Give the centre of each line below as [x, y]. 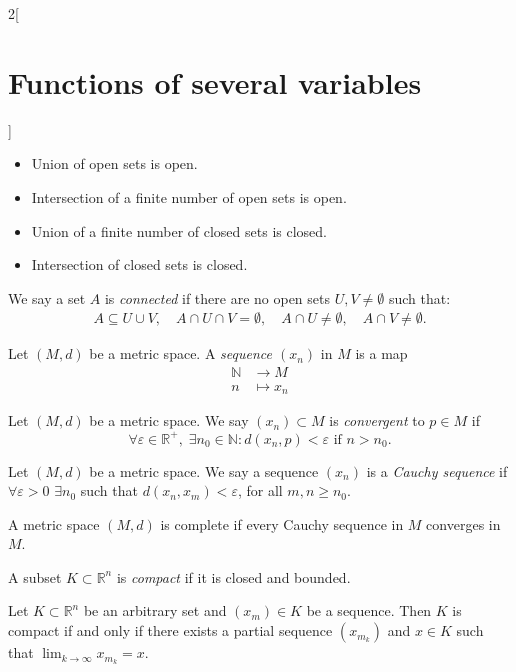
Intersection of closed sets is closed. [139, 264]
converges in [463, 523]
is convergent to [377, 420]
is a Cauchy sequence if [437, 470]
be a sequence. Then [369, 610]
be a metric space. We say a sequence [204, 470]
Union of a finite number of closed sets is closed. [179, 230]
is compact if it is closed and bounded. [233, 576]
